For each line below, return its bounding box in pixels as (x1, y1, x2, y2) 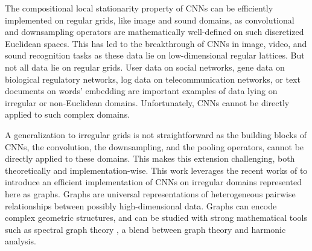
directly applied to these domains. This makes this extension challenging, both (5, 152, 295, 165)
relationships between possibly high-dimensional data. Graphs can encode (5, 199, 277, 212)
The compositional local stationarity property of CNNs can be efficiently (5, 2, 273, 14)
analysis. (5, 235, 36, 247)
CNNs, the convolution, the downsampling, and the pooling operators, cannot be (5, 140, 304, 153)
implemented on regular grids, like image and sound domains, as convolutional (5, 13, 294, 26)
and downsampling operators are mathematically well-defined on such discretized (5, 25, 304, 38)
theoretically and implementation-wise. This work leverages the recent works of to (5, 164, 308, 176)
